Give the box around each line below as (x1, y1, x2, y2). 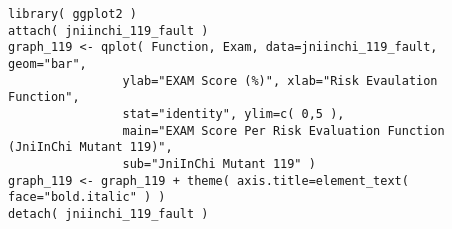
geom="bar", (8, 56, 87, 71)
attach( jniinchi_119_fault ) (8, 23, 209, 38)
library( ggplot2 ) (8, 7, 137, 21)
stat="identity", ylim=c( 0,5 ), (122, 106, 345, 121)
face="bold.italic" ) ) (8, 190, 166, 205)
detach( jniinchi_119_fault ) (8, 206, 209, 221)
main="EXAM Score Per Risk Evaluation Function (122, 123, 445, 138)
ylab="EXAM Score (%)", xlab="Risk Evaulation (122, 73, 438, 88)
